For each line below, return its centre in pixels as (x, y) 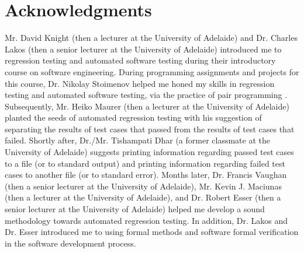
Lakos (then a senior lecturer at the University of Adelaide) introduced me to (143, 49)
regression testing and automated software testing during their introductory (140, 60)
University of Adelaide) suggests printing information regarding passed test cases (149, 152)
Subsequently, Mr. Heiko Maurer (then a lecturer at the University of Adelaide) (147, 106)
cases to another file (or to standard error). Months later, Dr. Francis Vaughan (146, 175)
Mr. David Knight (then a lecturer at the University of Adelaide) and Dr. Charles (151, 38)
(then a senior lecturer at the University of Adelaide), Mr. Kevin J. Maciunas (143, 186)
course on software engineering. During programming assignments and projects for (152, 71)
